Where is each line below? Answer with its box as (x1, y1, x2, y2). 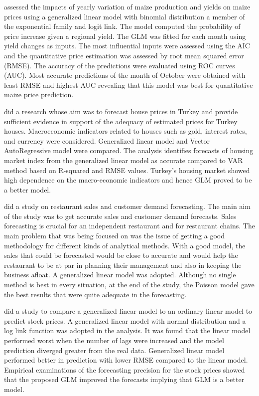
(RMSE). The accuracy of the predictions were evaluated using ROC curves (4, 60, 235, 70)
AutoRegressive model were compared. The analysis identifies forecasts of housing (4, 145, 254, 156)
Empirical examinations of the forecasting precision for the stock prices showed (4, 364, 245, 375)
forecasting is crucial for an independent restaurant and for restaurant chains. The (4, 220, 255, 231)
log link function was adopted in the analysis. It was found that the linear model (4, 325, 251, 336)
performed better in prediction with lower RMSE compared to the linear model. (4, 355, 248, 365)
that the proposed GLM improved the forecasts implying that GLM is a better (4, 374, 245, 385)
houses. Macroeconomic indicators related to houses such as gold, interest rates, (4, 126, 247, 136)
